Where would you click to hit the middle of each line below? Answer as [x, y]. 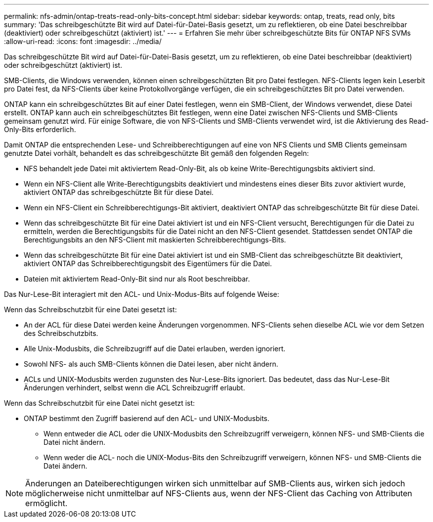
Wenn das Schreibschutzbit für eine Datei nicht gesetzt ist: [100, 403]
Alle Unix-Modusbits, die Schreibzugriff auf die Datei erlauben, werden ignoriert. [155, 349]
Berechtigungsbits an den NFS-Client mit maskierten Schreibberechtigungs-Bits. [155, 240]
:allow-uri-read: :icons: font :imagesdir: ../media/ [83, 41]
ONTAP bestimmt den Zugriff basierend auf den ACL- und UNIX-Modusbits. [147, 418]
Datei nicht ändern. [75, 442]
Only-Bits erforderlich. [40, 129]
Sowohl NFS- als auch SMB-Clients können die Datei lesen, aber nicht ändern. [151, 364]
